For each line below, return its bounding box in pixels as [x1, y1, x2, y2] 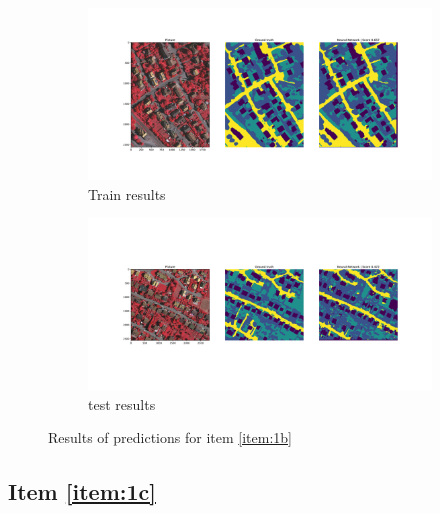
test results [88, 393, 156, 414]
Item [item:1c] [8, 476, 156, 507]
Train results [88, 183, 166, 204]
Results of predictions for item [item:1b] [48, 427, 292, 448]
